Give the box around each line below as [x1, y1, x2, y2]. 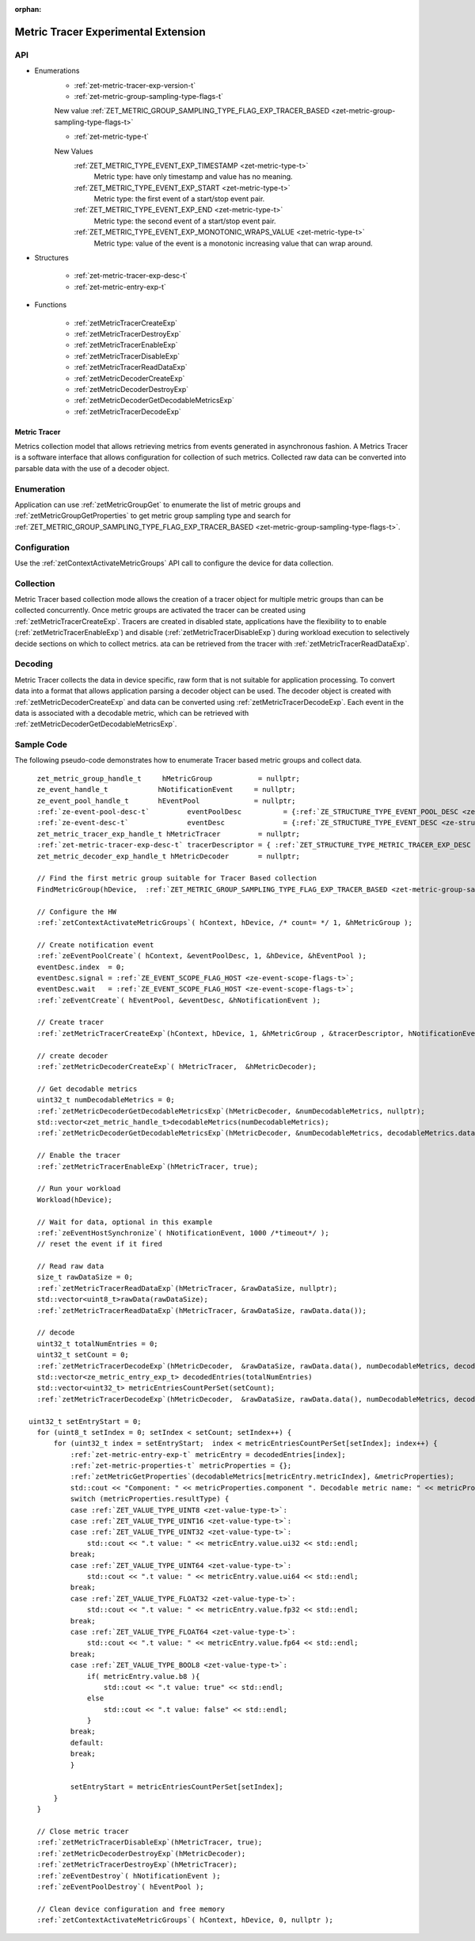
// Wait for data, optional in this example [36, 1217, 213, 1227]
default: [70, 1738, 104, 1747]
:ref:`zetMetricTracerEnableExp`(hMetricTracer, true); [36, 1162, 259, 1171]
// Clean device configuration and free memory [36, 1905, 226, 1913]
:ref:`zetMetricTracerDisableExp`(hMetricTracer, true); [36, 1838, 263, 1847]
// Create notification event [36, 940, 154, 950]
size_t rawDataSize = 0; [36, 1273, 134, 1282]
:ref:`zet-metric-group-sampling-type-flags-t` [74, 91, 223, 101]
